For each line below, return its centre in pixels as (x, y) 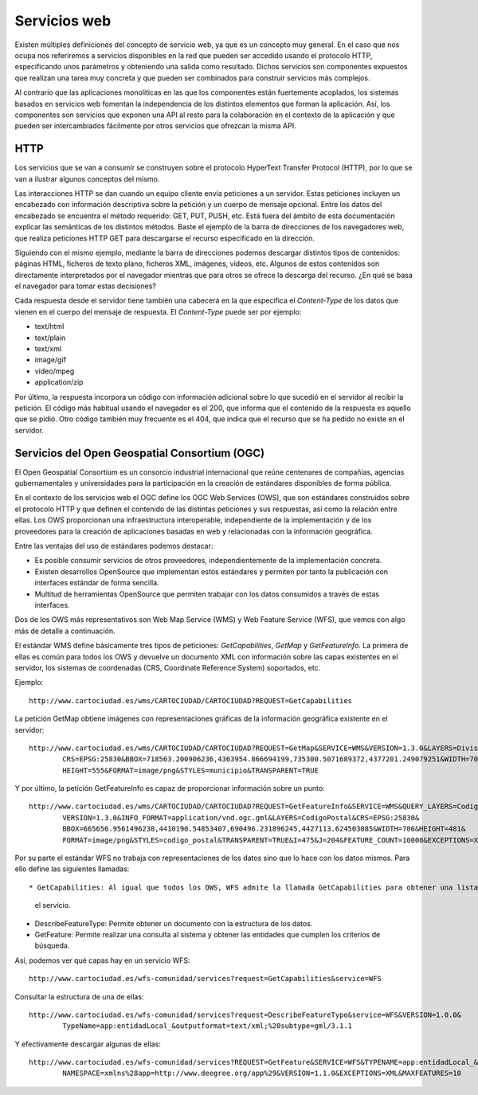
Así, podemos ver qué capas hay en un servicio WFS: (102, 960)
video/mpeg (55, 371)
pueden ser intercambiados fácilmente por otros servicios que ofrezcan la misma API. (155, 126)
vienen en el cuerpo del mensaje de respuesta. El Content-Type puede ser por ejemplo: (158, 311)
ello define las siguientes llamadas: (72, 869)
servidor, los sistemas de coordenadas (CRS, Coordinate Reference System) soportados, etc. (168, 667)
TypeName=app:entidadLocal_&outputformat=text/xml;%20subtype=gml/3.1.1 (208, 1026)
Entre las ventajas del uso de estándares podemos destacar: (114, 546)
